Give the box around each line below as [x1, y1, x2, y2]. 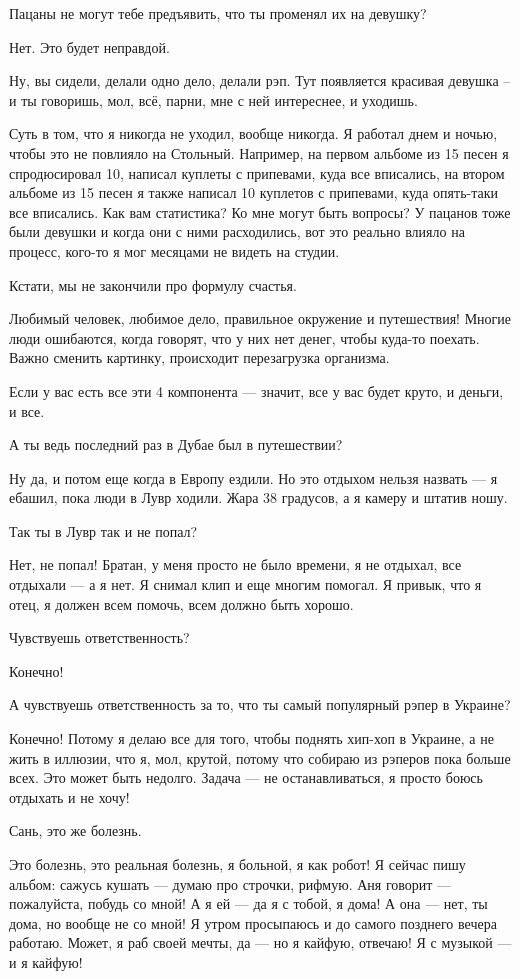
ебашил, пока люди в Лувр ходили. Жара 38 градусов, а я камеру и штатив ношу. [9, 487, 508, 508]
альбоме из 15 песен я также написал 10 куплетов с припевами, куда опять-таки [9, 182, 498, 203]
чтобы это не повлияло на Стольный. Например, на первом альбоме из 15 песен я [9, 142, 509, 163]
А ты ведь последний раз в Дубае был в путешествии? [9, 434, 343, 455]
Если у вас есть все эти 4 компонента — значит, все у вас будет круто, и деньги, [9, 380, 504, 401]
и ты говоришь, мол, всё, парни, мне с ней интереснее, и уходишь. [9, 89, 418, 110]
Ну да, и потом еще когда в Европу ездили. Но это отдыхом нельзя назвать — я [9, 467, 498, 488]
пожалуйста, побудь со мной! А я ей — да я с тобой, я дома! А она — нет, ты [9, 893, 488, 914]
